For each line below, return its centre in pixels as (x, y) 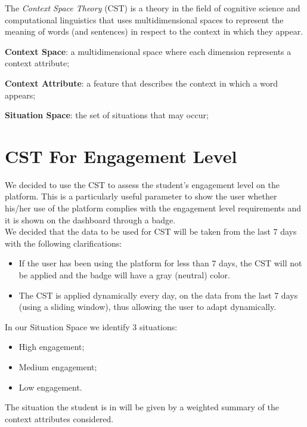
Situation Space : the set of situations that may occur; (107, 115)
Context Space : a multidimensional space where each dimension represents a (148, 51)
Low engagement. (50, 387)
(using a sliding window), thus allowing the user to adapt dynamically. (148, 307)
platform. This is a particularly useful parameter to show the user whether (141, 196)
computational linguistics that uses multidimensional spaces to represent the (144, 19)
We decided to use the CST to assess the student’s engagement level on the (142, 184)
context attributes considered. (59, 418)
